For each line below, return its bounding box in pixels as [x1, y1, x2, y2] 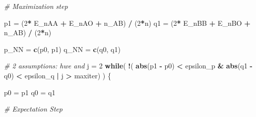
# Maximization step [4, 1, 68, 11]
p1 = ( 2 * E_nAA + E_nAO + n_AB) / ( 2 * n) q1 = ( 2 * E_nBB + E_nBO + [4, 17, 251, 28]
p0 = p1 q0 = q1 [4, 87, 56, 97]
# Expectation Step [4, 104, 63, 114]
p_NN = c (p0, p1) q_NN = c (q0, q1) [4, 44, 121, 54]
